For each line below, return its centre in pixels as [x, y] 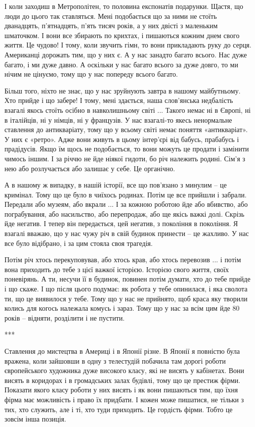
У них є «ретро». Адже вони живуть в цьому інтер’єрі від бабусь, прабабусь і [122, 139]
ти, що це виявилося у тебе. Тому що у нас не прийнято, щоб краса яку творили [126, 298]
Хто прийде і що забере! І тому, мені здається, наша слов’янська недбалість [119, 100]
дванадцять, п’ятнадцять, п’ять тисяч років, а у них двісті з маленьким [111, 25]
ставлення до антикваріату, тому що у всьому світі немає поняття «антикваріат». [126, 129]
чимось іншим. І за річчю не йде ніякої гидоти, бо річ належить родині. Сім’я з [125, 158]
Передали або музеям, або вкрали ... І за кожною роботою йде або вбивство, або [126, 204]
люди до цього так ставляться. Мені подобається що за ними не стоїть [111, 16]
